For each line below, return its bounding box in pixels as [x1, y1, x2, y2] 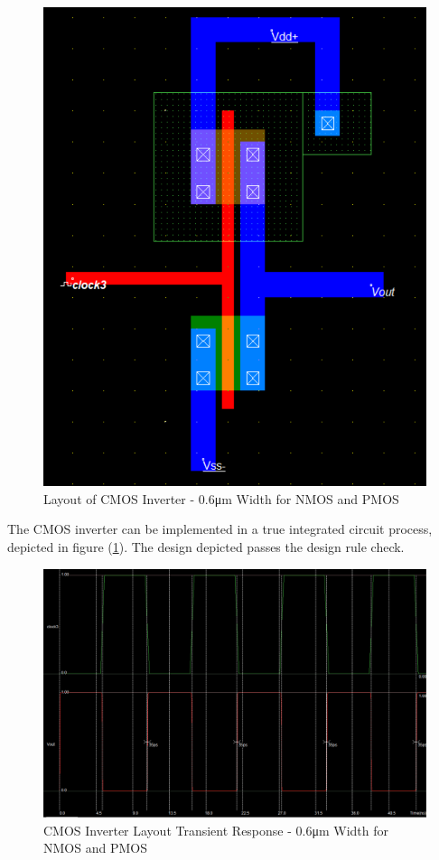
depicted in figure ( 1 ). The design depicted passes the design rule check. [7, 537, 405, 556]
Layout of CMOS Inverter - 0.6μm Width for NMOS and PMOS [43, 489, 399, 508]
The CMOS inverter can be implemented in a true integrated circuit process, [7, 519, 433, 538]
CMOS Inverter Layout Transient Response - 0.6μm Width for [43, 820, 389, 839]
